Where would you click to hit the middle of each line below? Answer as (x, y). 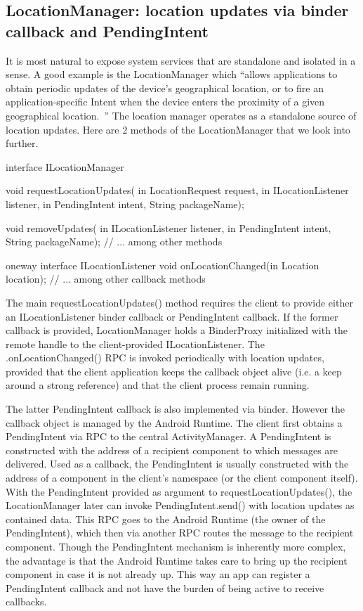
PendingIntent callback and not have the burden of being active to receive (165, 587)
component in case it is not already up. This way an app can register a (158, 574)
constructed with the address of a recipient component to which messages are (172, 450)
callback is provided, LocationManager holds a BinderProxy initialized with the (177, 330)
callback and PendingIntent (107, 31)
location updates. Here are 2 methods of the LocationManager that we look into (178, 129)
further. (22, 143)
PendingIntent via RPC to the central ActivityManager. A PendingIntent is (169, 436)
